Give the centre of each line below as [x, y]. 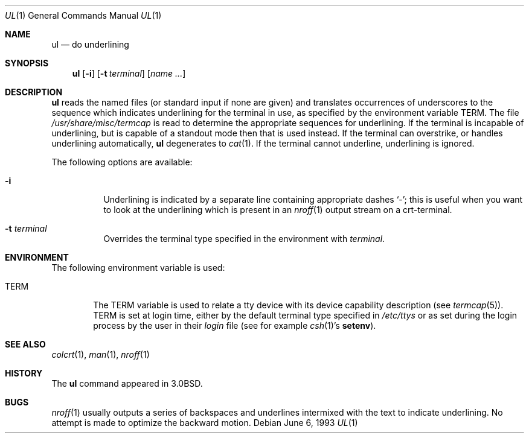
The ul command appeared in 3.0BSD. [127, 383]
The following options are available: [122, 162]
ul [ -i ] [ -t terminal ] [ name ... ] [129, 73]
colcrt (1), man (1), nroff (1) [101, 354]
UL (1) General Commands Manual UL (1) [83, 15]
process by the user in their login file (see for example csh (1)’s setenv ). [235, 325]
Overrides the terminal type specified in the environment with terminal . [244, 239]
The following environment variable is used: [138, 268]
